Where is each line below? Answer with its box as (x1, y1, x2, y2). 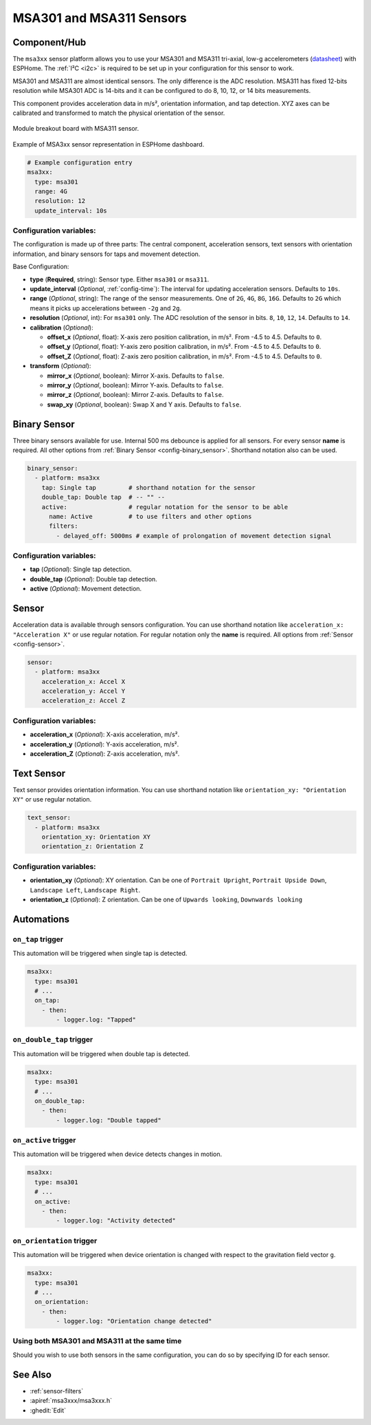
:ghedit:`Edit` (30, 1406, 67, 1414)
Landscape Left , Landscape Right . (30, 886, 141, 894)
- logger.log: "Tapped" (56, 1016, 137, 1024)
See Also (12, 1369, 52, 1380)
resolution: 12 (34, 197, 86, 205)
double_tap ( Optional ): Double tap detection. (30, 575, 157, 583)
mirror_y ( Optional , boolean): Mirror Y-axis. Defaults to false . (47, 381, 224, 389)
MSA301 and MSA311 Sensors (12, 10, 187, 25)
